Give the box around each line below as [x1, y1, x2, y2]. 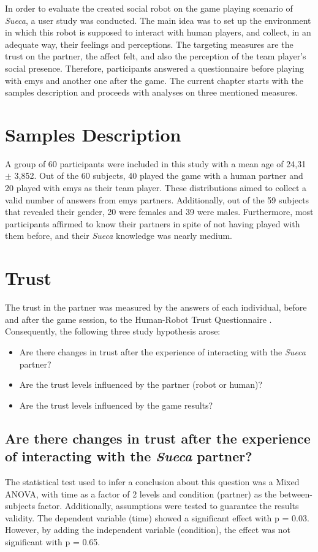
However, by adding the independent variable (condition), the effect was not [5, 523, 291, 536]
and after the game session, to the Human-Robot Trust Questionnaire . [5, 312, 272, 325]
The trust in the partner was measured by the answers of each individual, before [5, 301, 307, 314]
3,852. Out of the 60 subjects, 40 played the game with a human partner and [14, 169, 303, 182]
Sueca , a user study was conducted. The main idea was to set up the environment [5, 13, 311, 26]
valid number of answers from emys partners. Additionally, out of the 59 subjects [5, 193, 309, 206]
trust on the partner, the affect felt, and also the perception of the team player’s [5, 50, 306, 62]
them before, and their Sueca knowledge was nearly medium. [5, 229, 232, 242]
